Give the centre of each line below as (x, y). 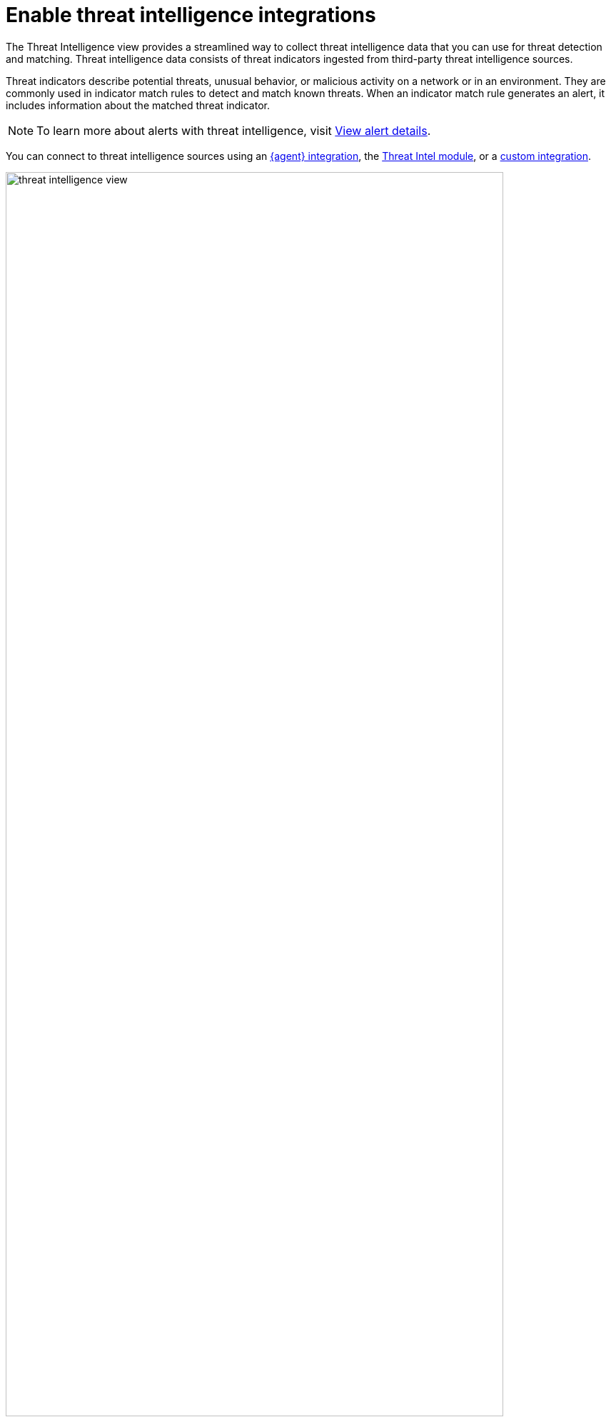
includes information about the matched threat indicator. (138, 105)
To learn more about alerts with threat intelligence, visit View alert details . (234, 130)
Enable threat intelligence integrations (191, 15)
